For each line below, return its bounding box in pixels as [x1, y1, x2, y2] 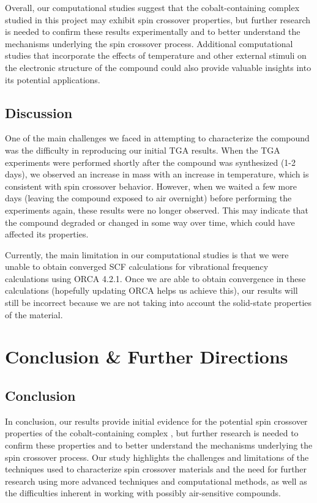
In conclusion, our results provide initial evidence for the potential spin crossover [5, 414, 308, 427]
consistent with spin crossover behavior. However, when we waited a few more [5, 179, 297, 192]
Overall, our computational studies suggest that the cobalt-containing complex [5, 1, 300, 13]
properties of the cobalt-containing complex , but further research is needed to [5, 427, 299, 439]
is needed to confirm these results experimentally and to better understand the [5, 25, 300, 38]
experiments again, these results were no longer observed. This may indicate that [5, 203, 309, 216]
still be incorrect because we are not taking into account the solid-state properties [5, 296, 312, 309]
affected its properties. [5, 228, 89, 240]
